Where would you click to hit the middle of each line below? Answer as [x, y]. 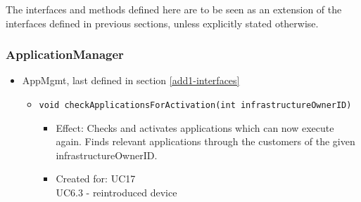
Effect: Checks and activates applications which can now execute [195, 127]
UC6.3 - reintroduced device [116, 193]
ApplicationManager [65, 54]
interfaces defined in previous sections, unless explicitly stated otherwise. [162, 23]
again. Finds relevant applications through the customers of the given [205, 141]
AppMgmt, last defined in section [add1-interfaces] [131, 80]
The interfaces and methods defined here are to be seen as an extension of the [174, 9]
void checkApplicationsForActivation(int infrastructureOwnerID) [195, 105]
